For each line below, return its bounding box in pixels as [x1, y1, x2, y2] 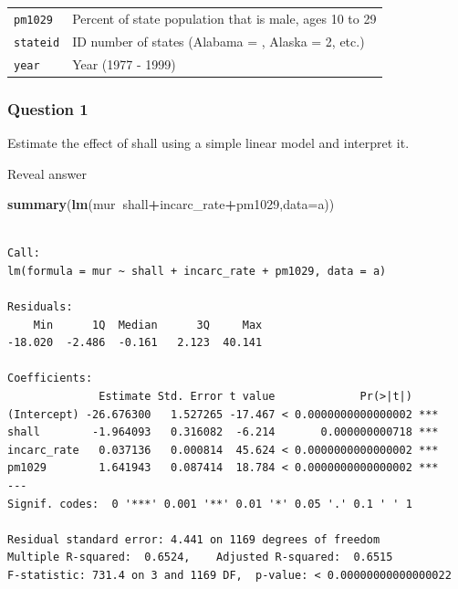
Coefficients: [7, 372, 93, 385]
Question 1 [7, 97, 88, 120]
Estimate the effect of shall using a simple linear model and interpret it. [7, 132, 410, 152]
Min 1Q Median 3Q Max [33, 318, 263, 331]
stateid [14, 36, 60, 49]
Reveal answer [7, 163, 88, 183]
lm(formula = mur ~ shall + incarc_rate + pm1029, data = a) [7, 264, 387, 278]
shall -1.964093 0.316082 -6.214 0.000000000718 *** [7, 426, 439, 439]
